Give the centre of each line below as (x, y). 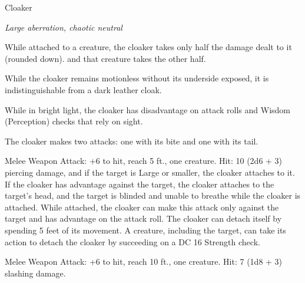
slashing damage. (35, 273)
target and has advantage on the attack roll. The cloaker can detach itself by (143, 218)
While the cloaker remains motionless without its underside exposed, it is (137, 78)
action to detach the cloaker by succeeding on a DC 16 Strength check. (132, 241)
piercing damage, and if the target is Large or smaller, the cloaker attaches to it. (150, 172)
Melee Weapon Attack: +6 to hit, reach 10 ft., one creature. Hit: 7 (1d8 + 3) (144, 261)
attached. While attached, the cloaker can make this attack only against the (142, 207)
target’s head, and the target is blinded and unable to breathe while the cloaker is (153, 195)
